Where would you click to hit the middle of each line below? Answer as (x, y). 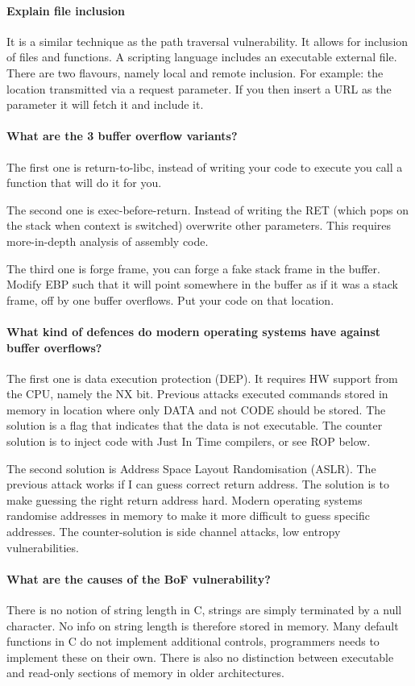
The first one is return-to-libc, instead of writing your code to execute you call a (205, 166)
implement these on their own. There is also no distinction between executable (200, 657)
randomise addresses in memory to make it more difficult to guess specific (188, 516)
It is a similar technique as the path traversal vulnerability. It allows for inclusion (207, 41)
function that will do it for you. (84, 183)
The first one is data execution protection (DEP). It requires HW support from (202, 378)
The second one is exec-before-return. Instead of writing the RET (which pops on (207, 209)
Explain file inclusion (66, 10)
